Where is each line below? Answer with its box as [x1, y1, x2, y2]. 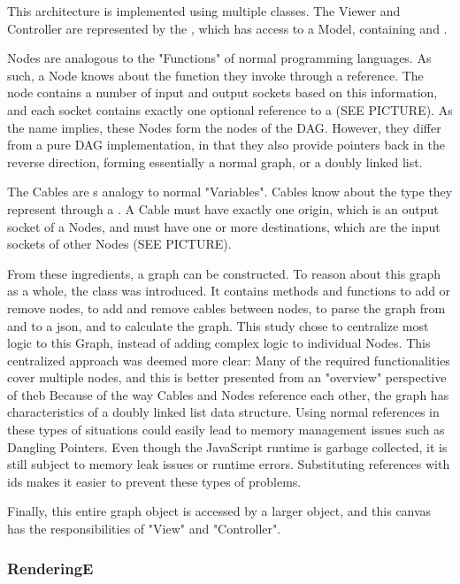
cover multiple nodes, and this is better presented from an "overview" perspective [7, 368, 447, 387]
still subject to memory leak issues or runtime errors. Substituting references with [7, 455, 450, 473]
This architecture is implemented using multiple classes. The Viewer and [7, 2, 401, 19]
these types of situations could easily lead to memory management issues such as [7, 420, 445, 439]
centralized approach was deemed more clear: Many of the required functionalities [7, 350, 450, 369]
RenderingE [7, 557, 94, 579]
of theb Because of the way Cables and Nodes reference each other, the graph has [7, 385, 449, 403]
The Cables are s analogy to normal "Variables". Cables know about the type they [7, 182, 453, 201]
